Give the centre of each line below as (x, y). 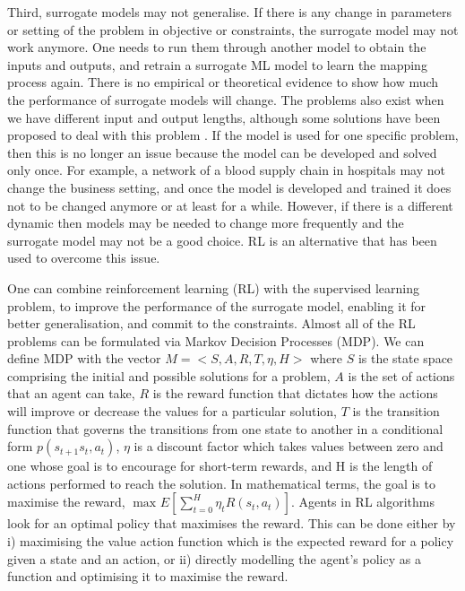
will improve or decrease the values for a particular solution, (172, 411)
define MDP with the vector (84, 358)
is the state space (405, 358)
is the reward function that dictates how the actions (295, 393)
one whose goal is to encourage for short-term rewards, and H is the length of (220, 466)
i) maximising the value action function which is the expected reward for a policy (231, 541)
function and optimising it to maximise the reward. (148, 576)
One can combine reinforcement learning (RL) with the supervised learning (214, 287)
